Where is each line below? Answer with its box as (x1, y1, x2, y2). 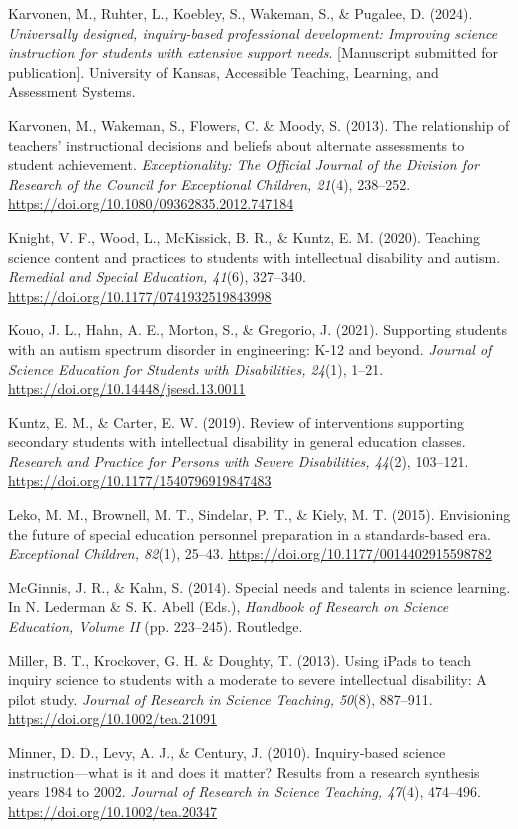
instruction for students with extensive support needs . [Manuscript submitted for (8, 42, 498, 63)
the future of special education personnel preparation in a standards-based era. (8, 523, 491, 544)
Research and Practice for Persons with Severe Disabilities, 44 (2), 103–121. (8, 450, 469, 471)
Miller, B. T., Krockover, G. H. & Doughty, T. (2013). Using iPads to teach (8, 649, 471, 670)
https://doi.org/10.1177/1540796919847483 (8, 470, 272, 491)
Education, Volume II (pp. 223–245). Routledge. (8, 616, 303, 637)
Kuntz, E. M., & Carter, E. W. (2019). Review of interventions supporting (8, 411, 464, 432)
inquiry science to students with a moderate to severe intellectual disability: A (8, 669, 487, 690)
